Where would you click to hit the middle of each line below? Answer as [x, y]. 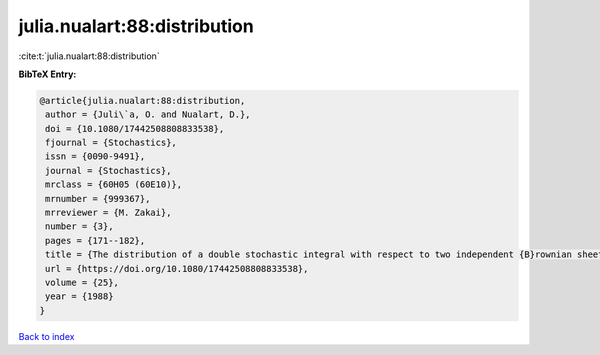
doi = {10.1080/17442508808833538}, [135, 128]
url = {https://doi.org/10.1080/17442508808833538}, [177, 268]
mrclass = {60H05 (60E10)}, [114, 184]
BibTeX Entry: [47, 74]
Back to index [46, 336]
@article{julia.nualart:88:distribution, [142, 100]
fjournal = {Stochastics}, [111, 143]
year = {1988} [79, 296]
